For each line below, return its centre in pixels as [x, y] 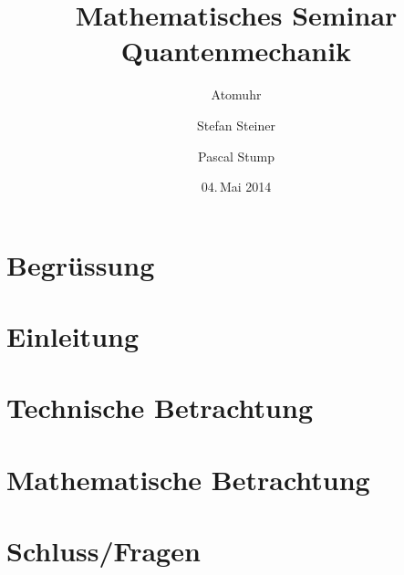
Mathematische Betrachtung [188, 479]
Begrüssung [81, 264]
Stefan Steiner [236, 125]
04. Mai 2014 [236, 187]
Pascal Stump [236, 156]
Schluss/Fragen [104, 551]
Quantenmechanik [236, 51]
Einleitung [73, 336]
